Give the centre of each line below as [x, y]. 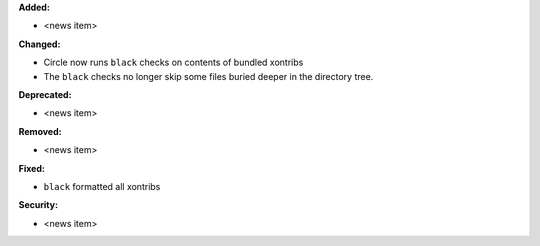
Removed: [40, 131]
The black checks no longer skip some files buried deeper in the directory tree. [208, 76]
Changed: [39, 44]
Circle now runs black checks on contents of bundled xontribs [173, 62]
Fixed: [31, 168]
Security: [38, 205]
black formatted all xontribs [102, 186]
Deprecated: [45, 94]
